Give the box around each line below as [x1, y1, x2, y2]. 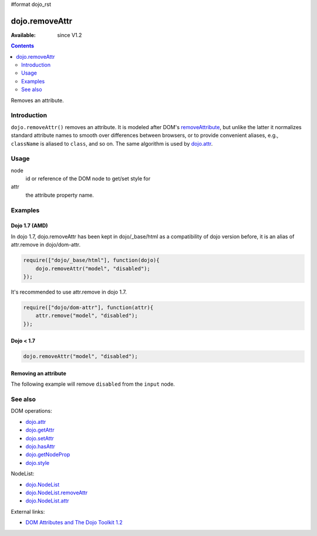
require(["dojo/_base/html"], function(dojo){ [23, 257, 160, 264]
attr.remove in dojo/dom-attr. [11, 241, 81, 248]
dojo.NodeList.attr [25, 497, 70, 504]
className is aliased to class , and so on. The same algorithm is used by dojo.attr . [11, 140, 213, 147]
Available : [11, 31, 36, 38]
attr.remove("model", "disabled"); [35, 312, 138, 319]
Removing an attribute [11, 370, 67, 377]
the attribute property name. [25, 191, 94, 198]
